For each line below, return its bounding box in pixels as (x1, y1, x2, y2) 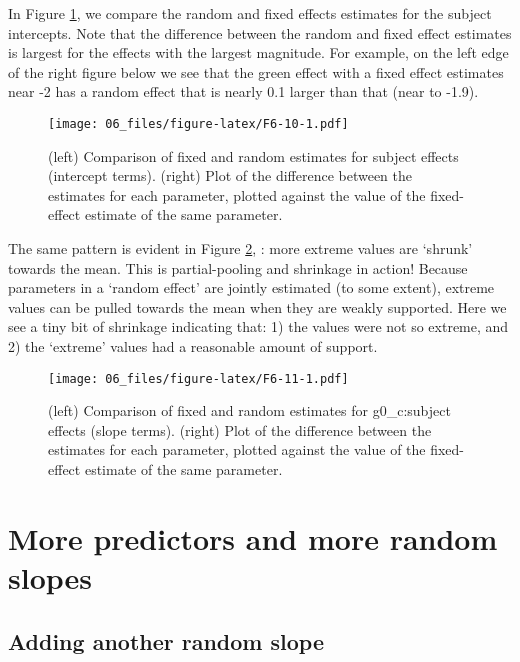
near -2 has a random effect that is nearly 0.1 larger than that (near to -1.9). (8, 81, 479, 102)
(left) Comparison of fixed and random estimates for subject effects (48, 145, 459, 166)
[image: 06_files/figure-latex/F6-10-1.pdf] (48, 116, 349, 131)
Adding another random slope (8, 625, 324, 656)
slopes (8, 556, 93, 597)
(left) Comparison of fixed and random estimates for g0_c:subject (48, 400, 451, 421)
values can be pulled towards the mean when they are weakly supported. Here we (8, 296, 507, 317)
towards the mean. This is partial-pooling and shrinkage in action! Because (8, 257, 468, 278)
